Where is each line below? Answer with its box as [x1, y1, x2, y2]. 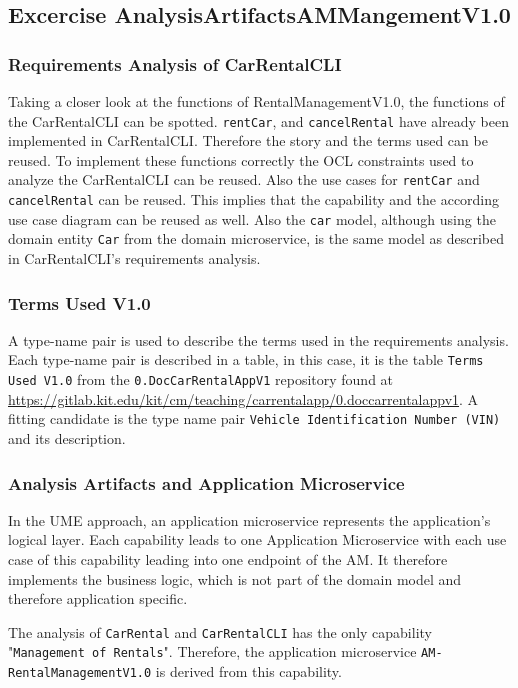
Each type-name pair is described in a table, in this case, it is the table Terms [8, 349, 484, 370]
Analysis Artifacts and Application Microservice [8, 470, 405, 495]
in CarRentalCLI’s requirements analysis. [8, 248, 261, 269]
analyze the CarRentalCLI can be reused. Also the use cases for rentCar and [8, 169, 480, 190]
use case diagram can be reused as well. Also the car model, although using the [8, 208, 496, 229]
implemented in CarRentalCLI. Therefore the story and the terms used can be [8, 130, 488, 151]
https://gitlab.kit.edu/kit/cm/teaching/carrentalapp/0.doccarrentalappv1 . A [8, 388, 479, 409]
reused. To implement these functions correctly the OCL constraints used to [8, 149, 474, 170]
